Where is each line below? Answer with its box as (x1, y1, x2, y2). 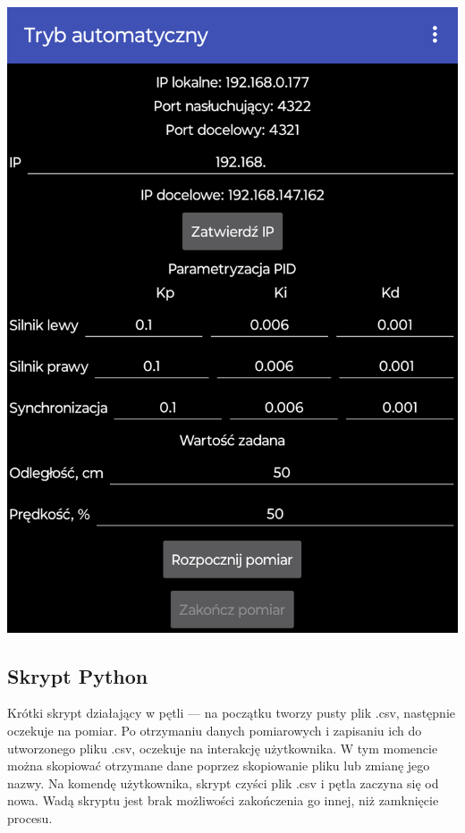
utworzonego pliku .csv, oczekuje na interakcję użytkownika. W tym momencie (7, 738, 438, 757)
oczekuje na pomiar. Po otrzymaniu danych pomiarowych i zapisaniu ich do (7, 720, 422, 739)
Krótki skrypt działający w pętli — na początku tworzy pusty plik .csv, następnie (7, 703, 455, 722)
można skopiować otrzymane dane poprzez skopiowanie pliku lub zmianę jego (7, 756, 430, 775)
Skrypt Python (7, 661, 148, 689)
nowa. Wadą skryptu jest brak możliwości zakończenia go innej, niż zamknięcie (7, 791, 439, 810)
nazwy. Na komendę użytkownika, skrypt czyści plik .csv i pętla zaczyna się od (7, 773, 439, 792)
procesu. (7, 808, 53, 827)
